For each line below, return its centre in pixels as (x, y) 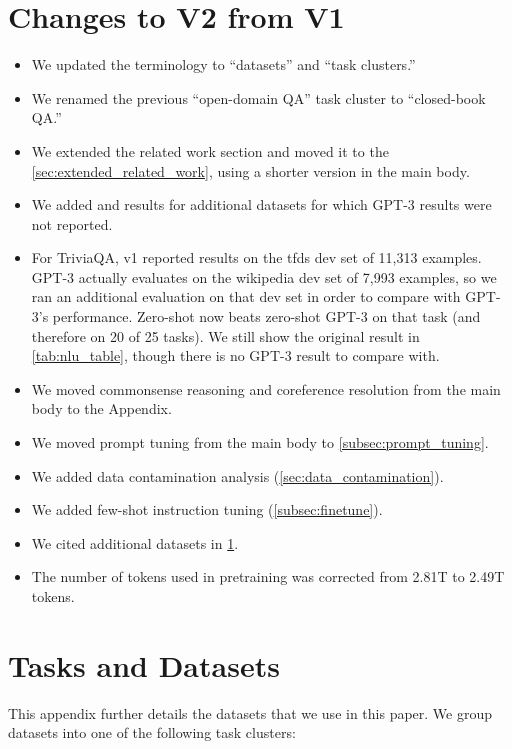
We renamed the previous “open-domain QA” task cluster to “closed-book (258, 97)
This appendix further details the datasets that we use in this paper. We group (250, 712)
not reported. (72, 223)
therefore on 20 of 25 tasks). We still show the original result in (225, 335)
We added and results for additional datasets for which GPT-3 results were (261, 204)
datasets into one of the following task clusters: (152, 732)
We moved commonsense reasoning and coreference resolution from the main (266, 388)
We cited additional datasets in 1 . (135, 542)
